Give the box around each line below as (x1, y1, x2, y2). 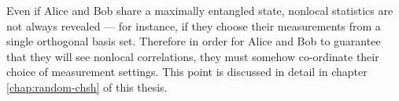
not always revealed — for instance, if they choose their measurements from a (6, 17, 381, 34)
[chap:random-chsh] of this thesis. (6, 78, 168, 95)
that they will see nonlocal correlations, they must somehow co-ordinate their (6, 48, 379, 64)
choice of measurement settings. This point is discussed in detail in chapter (6, 63, 368, 80)
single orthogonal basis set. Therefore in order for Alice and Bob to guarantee (6, 33, 381, 49)
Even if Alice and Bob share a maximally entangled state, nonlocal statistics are (6, 2, 393, 18)
